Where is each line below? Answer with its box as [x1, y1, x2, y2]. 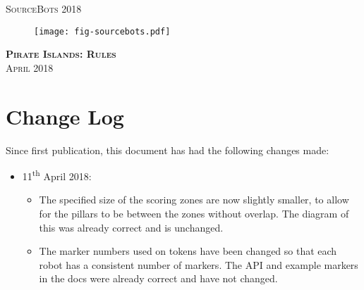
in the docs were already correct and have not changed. [39, 271, 278, 286]
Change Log [6, 101, 124, 130]
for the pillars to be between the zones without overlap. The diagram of [39, 206, 349, 220]
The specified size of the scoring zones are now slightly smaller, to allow [39, 192, 349, 207]
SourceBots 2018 [6, 1, 82, 15]
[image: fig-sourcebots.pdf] [34, 26, 171, 37]
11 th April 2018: [22, 167, 92, 183]
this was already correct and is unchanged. [39, 220, 224, 234]
